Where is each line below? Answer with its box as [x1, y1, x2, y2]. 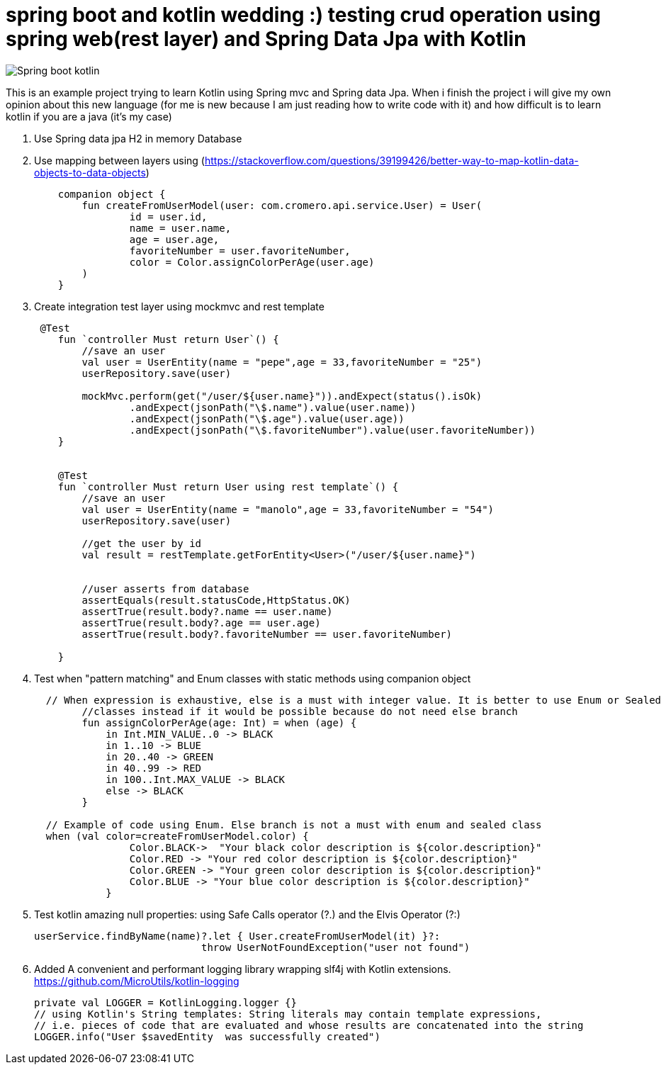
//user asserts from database [81, 582, 249, 595]
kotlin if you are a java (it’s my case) [6, 110, 172, 123]
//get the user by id [81, 537, 202, 549]
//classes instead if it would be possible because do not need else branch [81, 705, 518, 717]
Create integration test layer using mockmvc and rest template [34, 300, 324, 312]
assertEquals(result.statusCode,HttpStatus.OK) [81, 594, 351, 606]
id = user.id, [129, 210, 208, 223]
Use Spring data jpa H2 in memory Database [34, 132, 242, 145]
